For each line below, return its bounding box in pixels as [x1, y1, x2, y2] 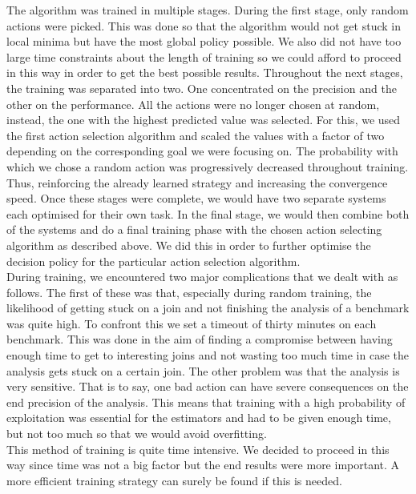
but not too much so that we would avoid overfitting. [6, 425, 267, 442]
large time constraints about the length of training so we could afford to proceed [6, 48, 402, 65]
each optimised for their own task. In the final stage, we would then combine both [6, 205, 410, 222]
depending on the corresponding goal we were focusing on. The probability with [6, 143, 398, 159]
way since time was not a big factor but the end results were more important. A [6, 456, 400, 473]
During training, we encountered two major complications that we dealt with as [6, 268, 398, 285]
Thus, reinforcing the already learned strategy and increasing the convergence [6, 174, 388, 191]
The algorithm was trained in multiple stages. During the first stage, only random [6, 2, 409, 18]
